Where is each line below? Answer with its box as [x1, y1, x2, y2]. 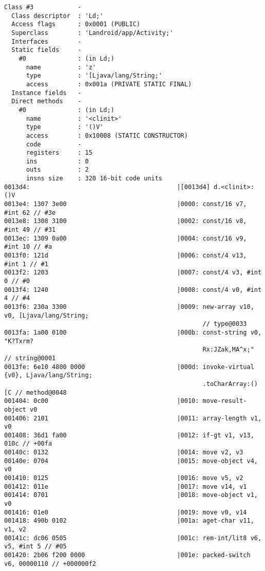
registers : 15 [26, 149, 92, 157]
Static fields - [11, 46, 82, 54]
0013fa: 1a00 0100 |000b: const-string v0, [4, 328, 262, 336]
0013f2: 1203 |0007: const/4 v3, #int [4, 269, 262, 277]
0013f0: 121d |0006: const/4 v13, [4, 252, 247, 260]
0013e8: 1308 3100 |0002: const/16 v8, [4, 217, 247, 225]
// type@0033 [202, 320, 247, 328]
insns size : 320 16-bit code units [26, 175, 162, 182]
